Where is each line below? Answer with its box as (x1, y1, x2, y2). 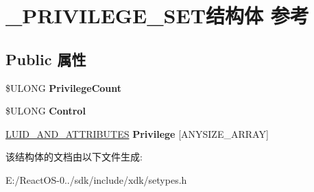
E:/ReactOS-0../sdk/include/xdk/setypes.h (5, 172, 187, 187)
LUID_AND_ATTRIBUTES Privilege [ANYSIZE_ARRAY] (5, 126, 269, 141)
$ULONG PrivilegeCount (5, 80, 122, 95)
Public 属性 (5, 48, 86, 69)
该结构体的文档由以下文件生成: (5, 149, 143, 164)
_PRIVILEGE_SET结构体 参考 (5, 1, 309, 29)
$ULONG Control (5, 104, 86, 118)
